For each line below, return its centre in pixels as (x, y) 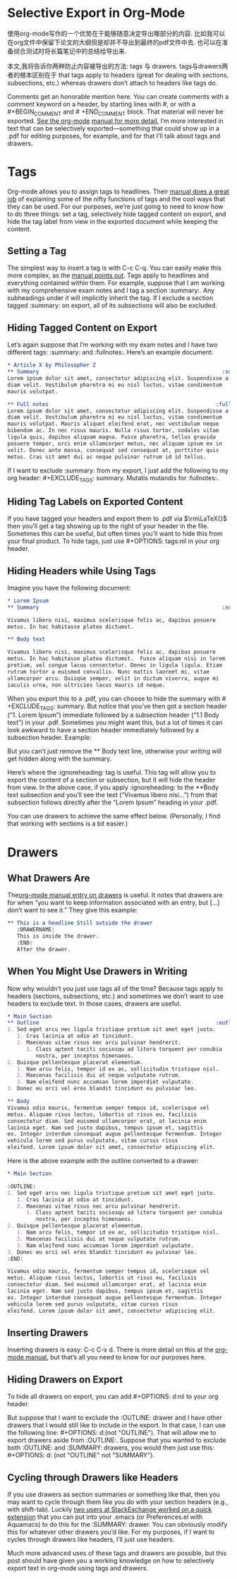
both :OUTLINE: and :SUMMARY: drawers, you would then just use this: (111, 1448)
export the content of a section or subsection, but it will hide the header (111, 780)
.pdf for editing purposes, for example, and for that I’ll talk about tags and (114, 136)
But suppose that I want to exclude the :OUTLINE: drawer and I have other (115, 1418)
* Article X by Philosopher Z (52, 365)
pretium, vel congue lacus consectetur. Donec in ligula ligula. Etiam (115, 665)
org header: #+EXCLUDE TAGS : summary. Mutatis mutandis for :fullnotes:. (113, 478)
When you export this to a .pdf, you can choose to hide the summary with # (117, 698)
